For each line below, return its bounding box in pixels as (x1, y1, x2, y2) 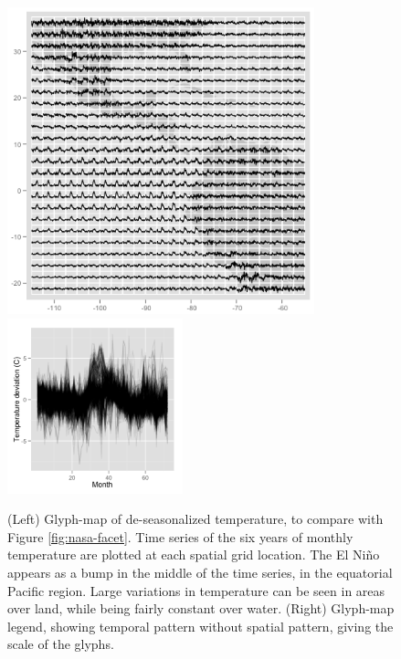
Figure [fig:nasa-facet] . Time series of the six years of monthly (7, 527, 354, 546)
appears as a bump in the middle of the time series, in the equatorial (7, 562, 393, 581)
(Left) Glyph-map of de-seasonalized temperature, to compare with (7, 509, 384, 528)
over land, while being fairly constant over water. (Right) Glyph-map (7, 599, 395, 618)
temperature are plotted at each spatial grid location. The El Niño (7, 545, 380, 564)
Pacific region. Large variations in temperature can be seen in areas (7, 581, 385, 600)
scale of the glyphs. (7, 634, 114, 654)
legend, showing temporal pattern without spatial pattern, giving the (7, 616, 394, 635)
